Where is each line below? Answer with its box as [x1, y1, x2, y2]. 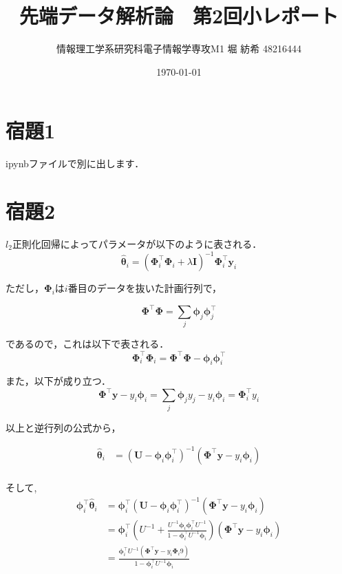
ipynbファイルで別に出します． [6, 156, 145, 171]
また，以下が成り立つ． [6, 374, 111, 388]
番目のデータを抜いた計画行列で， [67, 281, 222, 295]
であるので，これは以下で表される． [6, 337, 169, 351]
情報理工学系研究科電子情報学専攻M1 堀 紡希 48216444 [56, 41, 301, 56]
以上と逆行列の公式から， [6, 420, 121, 434]
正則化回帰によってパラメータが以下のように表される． [12, 236, 262, 251]
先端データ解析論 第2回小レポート [19, 1, 339, 30]
